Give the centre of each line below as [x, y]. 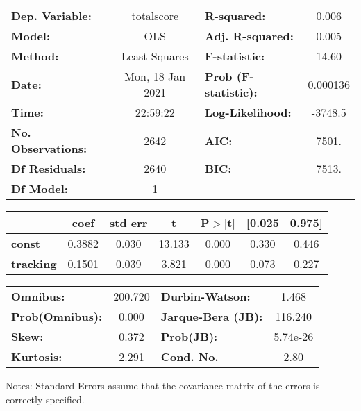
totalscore [155, 16]
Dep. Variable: [51, 16]
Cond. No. [190, 357]
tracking [34, 263]
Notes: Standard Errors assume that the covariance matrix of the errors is [163, 385]
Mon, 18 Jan [155, 76]
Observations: [49, 148]
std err [129, 223]
